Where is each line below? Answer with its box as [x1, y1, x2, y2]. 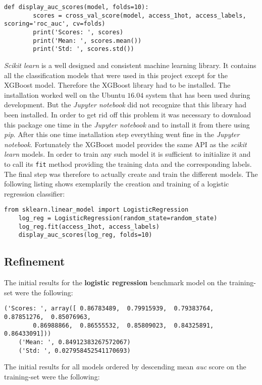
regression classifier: [4, 188, 65, 199]
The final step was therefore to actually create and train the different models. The [4, 168, 258, 179]
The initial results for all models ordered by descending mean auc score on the [4, 361, 246, 372]
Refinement [4, 253, 65, 269]
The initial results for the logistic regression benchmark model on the [4, 277, 227, 288]
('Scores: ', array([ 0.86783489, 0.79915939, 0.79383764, [4, 305, 214, 312]
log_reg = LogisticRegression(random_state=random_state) [18, 214, 218, 222]
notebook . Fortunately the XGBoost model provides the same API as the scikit [4, 139, 247, 149]
